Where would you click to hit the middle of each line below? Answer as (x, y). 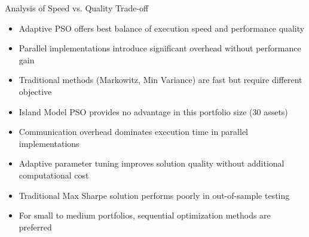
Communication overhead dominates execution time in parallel (134, 132)
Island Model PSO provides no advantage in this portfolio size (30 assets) (153, 111)
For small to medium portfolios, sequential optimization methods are (145, 215)
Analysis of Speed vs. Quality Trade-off (77, 8)
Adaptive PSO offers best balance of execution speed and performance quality (162, 28)
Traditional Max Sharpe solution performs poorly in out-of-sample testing (154, 195)
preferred (35, 227)
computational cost (54, 175)
